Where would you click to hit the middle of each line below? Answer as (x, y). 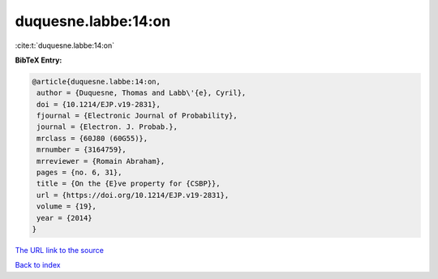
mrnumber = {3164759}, (82, 150)
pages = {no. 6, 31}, (79, 173)
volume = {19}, (67, 206)
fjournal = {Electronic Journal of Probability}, (137, 116)
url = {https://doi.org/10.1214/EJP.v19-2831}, (133, 195)
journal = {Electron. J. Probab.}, (107, 127)
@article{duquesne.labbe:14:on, (97, 82)
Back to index (38, 265)
